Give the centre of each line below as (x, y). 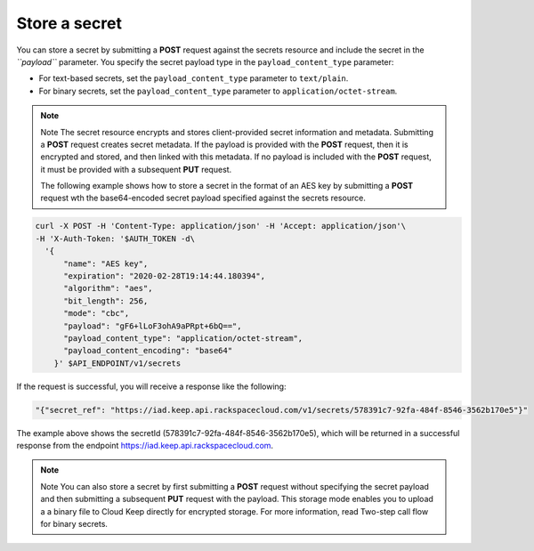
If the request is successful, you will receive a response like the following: (151, 386)
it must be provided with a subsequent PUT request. (136, 169)
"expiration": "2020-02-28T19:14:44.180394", (165, 276)
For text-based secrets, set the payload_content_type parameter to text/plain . (194, 78)
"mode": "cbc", (97, 313)
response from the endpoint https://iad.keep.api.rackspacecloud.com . (145, 446)
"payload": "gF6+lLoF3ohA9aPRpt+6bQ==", (153, 326)
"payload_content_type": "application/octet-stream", (183, 338)
